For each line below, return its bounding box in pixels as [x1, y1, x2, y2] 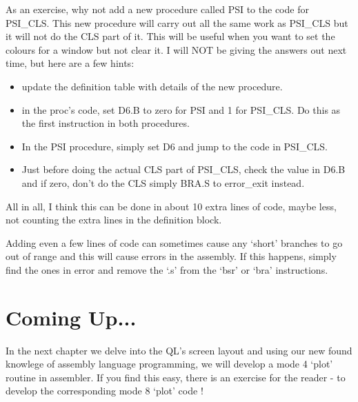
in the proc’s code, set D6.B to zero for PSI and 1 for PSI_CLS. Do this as [21, 102, 341, 117]
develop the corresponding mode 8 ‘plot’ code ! [6, 383, 203, 398]
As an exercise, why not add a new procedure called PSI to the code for [6, 2, 309, 16]
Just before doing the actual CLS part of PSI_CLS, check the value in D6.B [21, 162, 346, 177]
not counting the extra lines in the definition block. [6, 212, 222, 227]
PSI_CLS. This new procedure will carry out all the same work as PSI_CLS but [6, 15, 348, 30]
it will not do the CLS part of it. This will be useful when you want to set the [6, 29, 335, 43]
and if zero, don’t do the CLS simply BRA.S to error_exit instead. [21, 175, 305, 190]
